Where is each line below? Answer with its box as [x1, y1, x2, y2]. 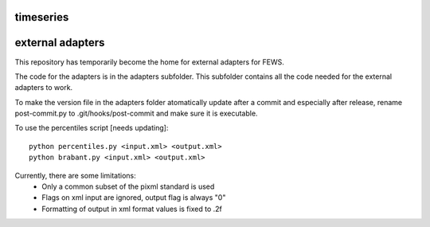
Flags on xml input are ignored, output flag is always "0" [41, 193, 226, 202]
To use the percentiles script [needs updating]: [14, 123, 169, 133]
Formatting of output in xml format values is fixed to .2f [41, 204, 222, 213]
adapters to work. [14, 83, 73, 92]
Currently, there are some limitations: [14, 170, 137, 180]
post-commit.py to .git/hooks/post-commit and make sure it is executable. [14, 108, 258, 119]
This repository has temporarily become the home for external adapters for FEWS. [14, 57, 284, 67]
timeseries [14, 10, 69, 24]
